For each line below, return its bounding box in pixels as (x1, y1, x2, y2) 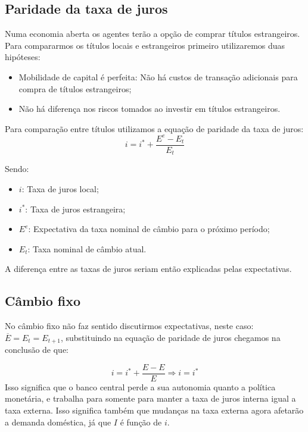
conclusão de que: (5, 343, 69, 356)
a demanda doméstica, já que (5, 415, 111, 428)
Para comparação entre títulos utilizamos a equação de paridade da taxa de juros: (5, 122, 304, 134)
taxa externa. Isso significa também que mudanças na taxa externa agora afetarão (5, 404, 304, 417)
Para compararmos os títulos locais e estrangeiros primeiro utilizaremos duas (5, 39, 285, 51)
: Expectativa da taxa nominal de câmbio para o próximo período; (28, 223, 270, 235)
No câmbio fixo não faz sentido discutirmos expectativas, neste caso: (5, 320, 254, 332)
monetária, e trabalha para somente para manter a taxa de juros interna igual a (5, 392, 296, 405)
